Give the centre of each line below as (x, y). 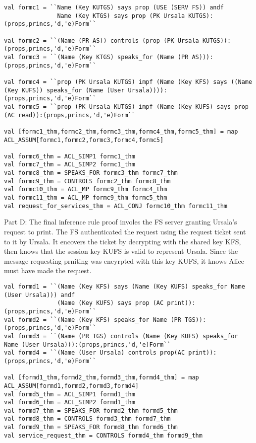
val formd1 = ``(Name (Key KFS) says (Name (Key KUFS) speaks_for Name (125, 286)
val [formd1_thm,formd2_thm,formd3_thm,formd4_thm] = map (102, 378)
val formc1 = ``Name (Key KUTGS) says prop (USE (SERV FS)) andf (114, 7)
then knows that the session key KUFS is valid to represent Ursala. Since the (121, 251)
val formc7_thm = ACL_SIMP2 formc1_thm (70, 165)
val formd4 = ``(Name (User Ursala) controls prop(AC (95, 353)
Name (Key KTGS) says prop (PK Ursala (121, 16)
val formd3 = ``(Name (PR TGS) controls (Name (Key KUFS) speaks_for (121, 336)
